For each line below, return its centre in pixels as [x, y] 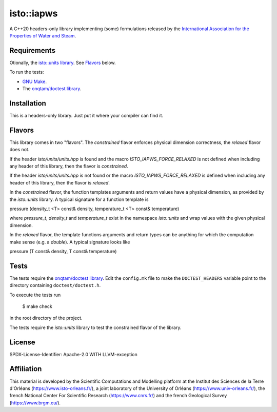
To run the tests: [27, 72]
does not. [19, 150]
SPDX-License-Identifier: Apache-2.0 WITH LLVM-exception [74, 354]
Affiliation [26, 369]
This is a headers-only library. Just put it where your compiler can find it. [86, 115]
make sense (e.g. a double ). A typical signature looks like [70, 242]
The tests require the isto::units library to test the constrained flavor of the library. [95, 327]
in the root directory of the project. [46, 318]
